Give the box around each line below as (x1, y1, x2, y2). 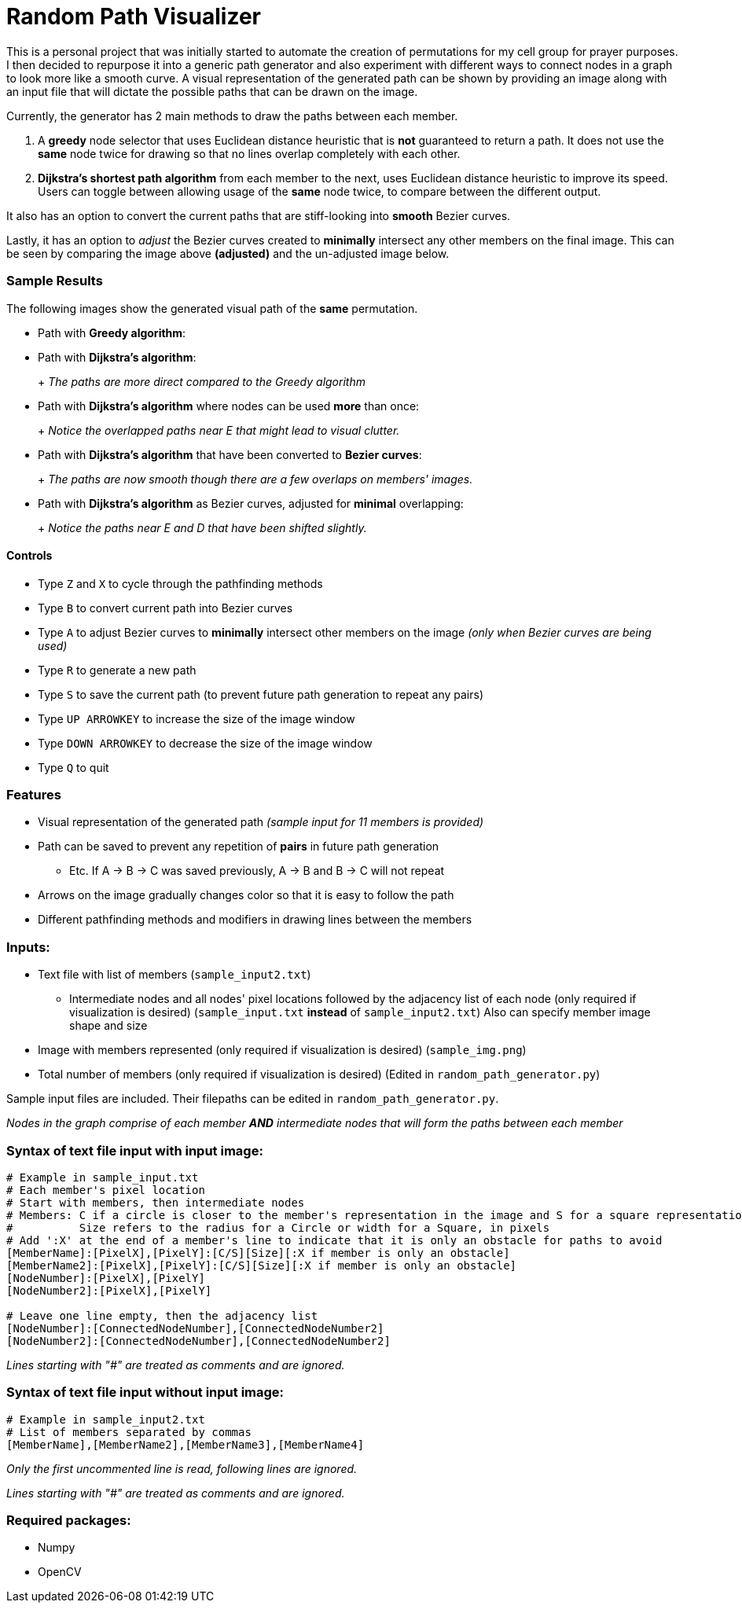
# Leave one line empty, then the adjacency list (6, 1309, 318, 1322)
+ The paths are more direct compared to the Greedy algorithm (38, 374, 365, 388)
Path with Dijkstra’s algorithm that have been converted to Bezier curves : (38, 447, 422, 461)
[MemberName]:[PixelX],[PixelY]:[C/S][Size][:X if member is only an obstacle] (6, 1246, 510, 1259)
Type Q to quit (38, 760, 109, 774)
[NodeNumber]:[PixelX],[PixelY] (6, 1271, 205, 1284)
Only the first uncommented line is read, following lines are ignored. (6, 1461, 358, 1475)
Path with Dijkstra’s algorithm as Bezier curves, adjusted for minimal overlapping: (38, 496, 464, 510)
